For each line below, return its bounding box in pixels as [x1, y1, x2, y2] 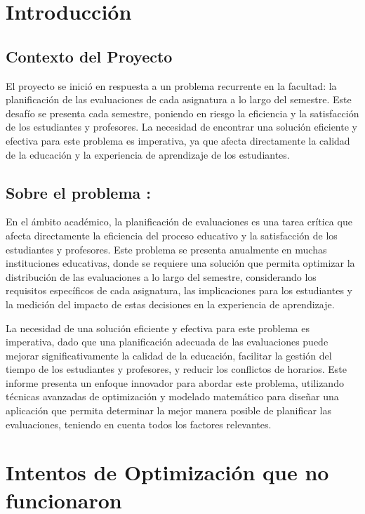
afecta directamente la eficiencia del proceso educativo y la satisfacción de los [6, 228, 338, 242]
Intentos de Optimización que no [6, 458, 329, 487]
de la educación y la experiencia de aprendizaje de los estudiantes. [6, 147, 290, 162]
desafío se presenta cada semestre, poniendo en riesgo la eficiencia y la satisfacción [6, 105, 359, 120]
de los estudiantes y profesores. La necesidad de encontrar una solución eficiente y [6, 119, 357, 134]
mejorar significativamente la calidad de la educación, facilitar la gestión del [6, 348, 332, 362]
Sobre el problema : [6, 181, 152, 203]
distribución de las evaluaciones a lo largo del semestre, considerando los [6, 269, 317, 284]
